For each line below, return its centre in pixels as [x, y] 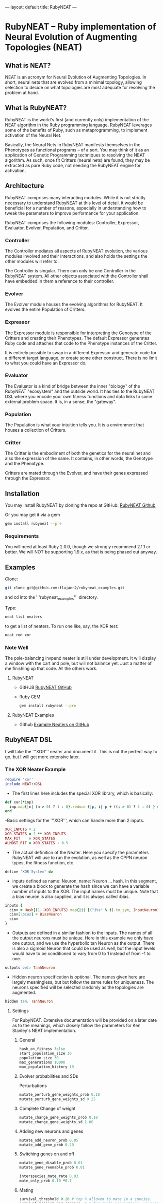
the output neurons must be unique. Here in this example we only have [83, 938]
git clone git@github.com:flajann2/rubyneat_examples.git [65, 588]
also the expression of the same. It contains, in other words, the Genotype [79, 458]
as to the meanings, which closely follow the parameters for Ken [76, 1025]
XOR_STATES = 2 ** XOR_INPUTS [36, 834]
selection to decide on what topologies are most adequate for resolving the [80, 87]
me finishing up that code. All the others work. [51, 668]
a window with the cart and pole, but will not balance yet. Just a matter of [78, 663]
